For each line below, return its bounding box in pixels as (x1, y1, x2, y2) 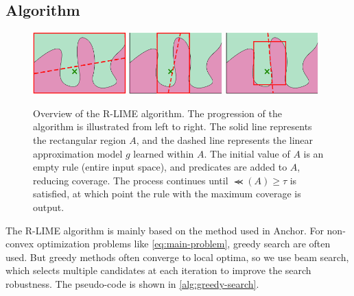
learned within (133, 146, 194, 160)
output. (33, 199, 64, 214)
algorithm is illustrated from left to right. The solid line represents (33, 119, 312, 134)
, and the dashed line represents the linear (136, 132, 314, 147)
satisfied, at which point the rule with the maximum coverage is (33, 186, 301, 201)
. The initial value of (204, 146, 290, 160)
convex (5, 236, 34, 251)
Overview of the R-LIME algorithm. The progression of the (33, 106, 282, 120)
